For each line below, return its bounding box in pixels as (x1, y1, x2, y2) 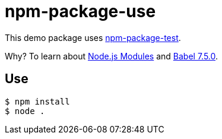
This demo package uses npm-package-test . (5, 32, 181, 43)
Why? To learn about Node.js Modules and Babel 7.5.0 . (5, 50, 218, 61)
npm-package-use (5, 1, 156, 21)
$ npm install (5, 96, 70, 106)
